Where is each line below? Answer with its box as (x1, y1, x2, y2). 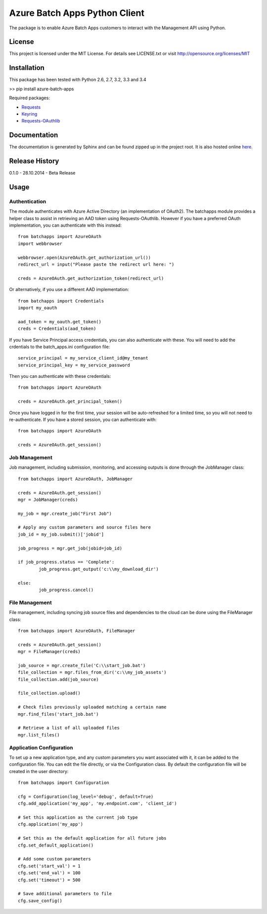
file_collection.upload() (18, 690, 81, 696)
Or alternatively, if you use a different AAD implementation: (9, 287, 130, 293)
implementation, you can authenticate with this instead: (9, 222, 122, 228)
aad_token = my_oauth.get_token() (18, 319, 101, 324)
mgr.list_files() (18, 732, 60, 737)
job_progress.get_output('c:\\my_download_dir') (39, 566, 159, 572)
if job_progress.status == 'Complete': (18, 559, 115, 565)
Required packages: (9, 95, 50, 101)
